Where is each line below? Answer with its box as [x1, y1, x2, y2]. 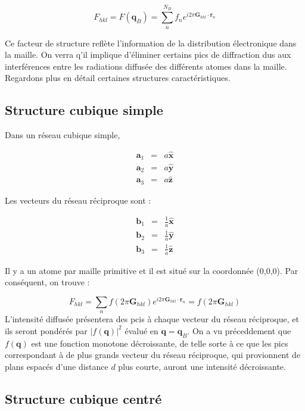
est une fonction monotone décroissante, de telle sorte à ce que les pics [31, 337, 288, 349]
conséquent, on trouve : [5, 276, 90, 288]
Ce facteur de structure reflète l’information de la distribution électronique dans [5, 36, 297, 49]
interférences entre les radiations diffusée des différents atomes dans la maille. [5, 60, 287, 72]
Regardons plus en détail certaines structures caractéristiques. [5, 71, 231, 84]
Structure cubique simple [5, 101, 163, 119]
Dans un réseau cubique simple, [5, 129, 120, 141]
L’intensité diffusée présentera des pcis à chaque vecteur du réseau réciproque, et [5, 313, 299, 325]
